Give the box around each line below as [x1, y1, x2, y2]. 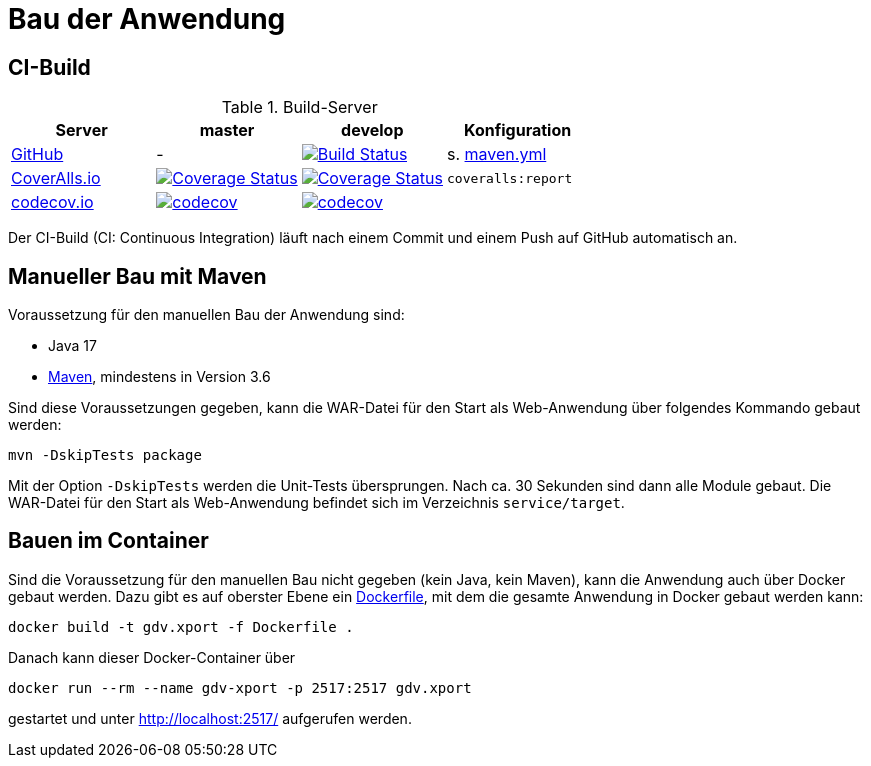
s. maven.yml [446, 144, 547, 165]
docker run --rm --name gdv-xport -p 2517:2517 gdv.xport [8, 679, 472, 696]
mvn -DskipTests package [8, 447, 202, 464]
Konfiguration [464, 120, 572, 141]
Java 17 [48, 337, 97, 355]
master [199, 120, 255, 141]
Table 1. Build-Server [221, 97, 378, 118]
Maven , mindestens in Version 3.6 [48, 368, 271, 386]
